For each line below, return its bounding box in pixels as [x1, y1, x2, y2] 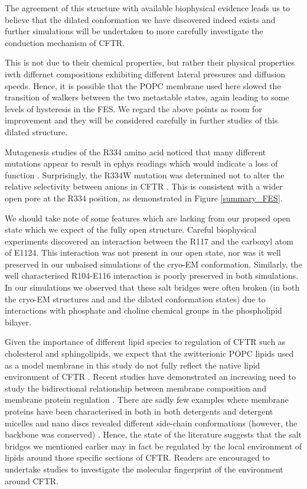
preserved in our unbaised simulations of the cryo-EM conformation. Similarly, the [5, 257, 302, 270]
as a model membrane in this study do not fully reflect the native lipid [5, 358, 260, 371]
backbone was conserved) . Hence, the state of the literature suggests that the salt [5, 428, 302, 441]
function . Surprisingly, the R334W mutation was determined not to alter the [5, 168, 285, 181]
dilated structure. [5, 125, 67, 138]
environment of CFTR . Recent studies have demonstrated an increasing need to [5, 370, 296, 383]
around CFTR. [5, 474, 59, 487]
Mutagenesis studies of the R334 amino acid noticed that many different [5, 145, 266, 158]
